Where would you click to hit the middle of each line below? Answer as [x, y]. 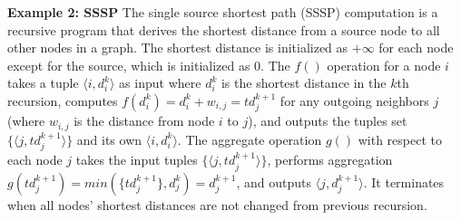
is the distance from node [144, 121]
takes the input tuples [137, 160]
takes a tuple [43, 83]
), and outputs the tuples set [328, 121]
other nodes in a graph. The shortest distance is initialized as [178, 48]
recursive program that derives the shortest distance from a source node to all [224, 29]
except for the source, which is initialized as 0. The [149, 65]
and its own [109, 139]
